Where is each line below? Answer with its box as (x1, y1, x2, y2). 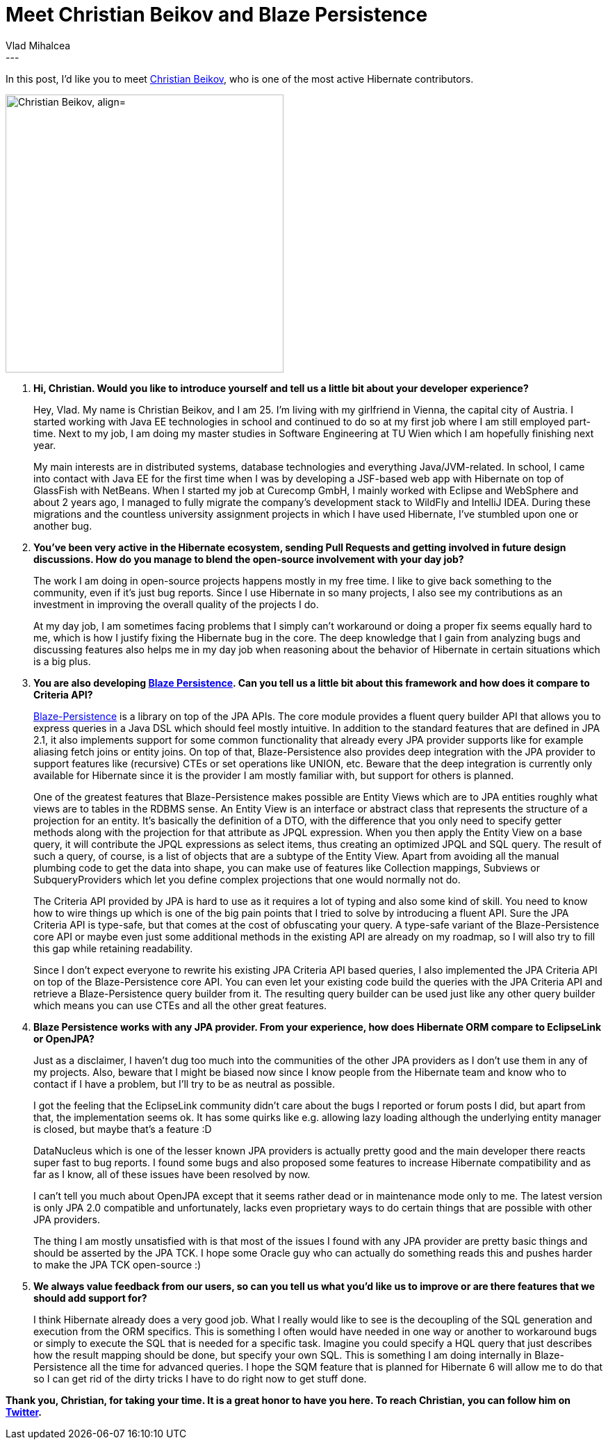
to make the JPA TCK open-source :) (33, 1258, 202, 1271)
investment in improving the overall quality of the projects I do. (33, 598, 319, 610)
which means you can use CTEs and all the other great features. (33, 999, 327, 1011)
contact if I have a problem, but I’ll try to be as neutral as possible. (33, 1077, 335, 1090)
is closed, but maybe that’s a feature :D (33, 1122, 212, 1135)
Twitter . (6, 1405, 42, 1418)
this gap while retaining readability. (33, 942, 193, 954)
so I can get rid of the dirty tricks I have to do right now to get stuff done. (33, 1372, 367, 1385)
